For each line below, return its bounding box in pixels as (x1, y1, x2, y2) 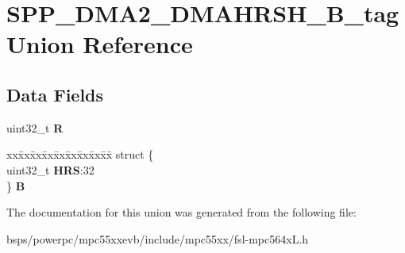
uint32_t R (6, 119, 64, 136)
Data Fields (6, 82, 104, 106)
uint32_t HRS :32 (6, 161, 94, 178)
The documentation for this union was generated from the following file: (6, 204, 357, 220)
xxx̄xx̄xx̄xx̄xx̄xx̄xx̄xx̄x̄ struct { (6, 146, 154, 163)
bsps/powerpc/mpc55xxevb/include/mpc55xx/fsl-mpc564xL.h (6, 230, 309, 247)
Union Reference (6, 28, 193, 60)
